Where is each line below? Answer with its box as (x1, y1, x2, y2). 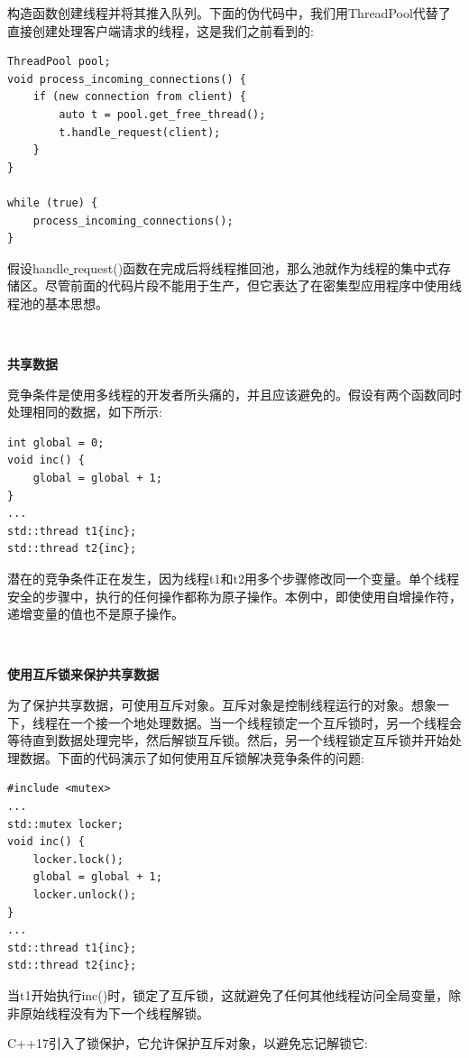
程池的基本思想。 (7, 293, 108, 312)
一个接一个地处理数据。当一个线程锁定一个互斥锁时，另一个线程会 (69, 713, 462, 731)
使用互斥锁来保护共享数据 (7, 665, 159, 684)
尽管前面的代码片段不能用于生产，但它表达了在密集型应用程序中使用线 (44, 276, 462, 295)
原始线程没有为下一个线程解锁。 (19, 1003, 209, 1022)
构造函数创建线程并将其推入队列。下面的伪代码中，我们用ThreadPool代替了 (7, 4, 451, 22)
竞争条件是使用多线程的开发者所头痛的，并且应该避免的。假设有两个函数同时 (7, 384, 462, 403)
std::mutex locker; (7, 817, 124, 831)
